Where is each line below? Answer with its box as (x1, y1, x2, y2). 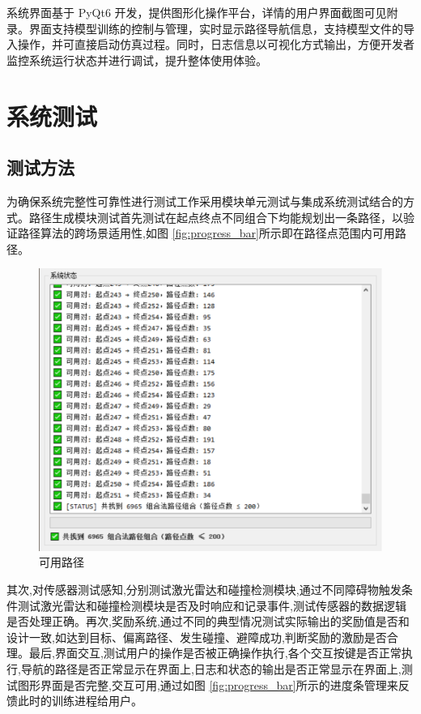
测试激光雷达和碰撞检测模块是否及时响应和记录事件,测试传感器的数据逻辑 (17, 596, 406, 614)
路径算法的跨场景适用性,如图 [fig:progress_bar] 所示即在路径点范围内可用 (17, 224, 395, 242)
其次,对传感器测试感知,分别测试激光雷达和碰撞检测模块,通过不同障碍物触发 (6, 581, 402, 598)
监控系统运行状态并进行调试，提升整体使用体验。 (6, 51, 267, 68)
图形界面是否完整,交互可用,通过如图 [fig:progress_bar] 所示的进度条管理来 (17, 676, 398, 693)
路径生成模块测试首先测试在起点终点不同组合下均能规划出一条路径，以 (28, 208, 403, 225)
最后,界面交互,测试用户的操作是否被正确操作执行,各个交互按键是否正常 (28, 644, 402, 661)
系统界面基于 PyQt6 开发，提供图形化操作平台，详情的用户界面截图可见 (6, 4, 387, 20)
